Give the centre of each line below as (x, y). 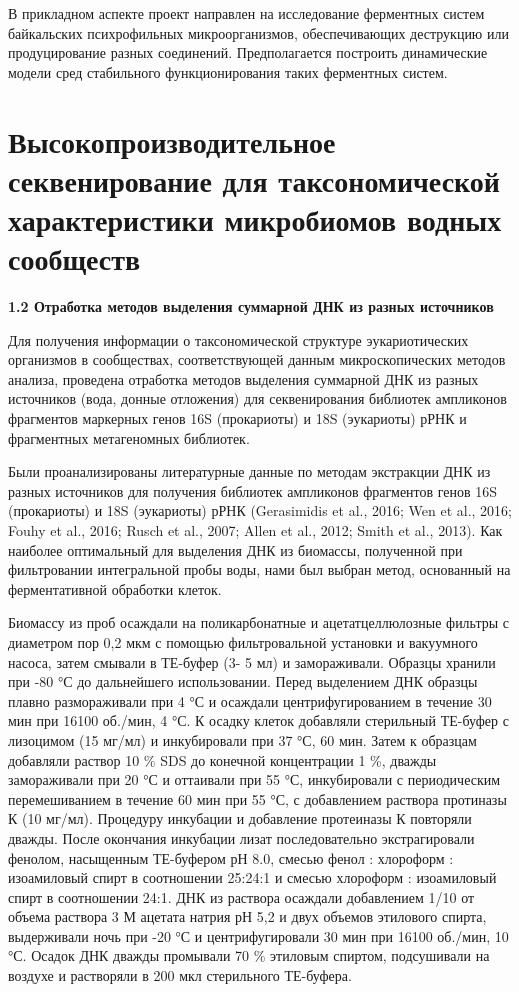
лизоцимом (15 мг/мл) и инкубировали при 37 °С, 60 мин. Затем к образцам (242, 739)
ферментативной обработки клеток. (115, 588)
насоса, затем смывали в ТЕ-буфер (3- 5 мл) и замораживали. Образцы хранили (252, 661)
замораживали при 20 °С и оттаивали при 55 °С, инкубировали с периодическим (254, 779)
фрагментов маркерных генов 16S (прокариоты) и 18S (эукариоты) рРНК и (237, 418)
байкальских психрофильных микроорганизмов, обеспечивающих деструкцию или (258, 32)
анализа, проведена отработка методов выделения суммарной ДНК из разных (243, 378)
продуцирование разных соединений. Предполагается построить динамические (248, 52)
